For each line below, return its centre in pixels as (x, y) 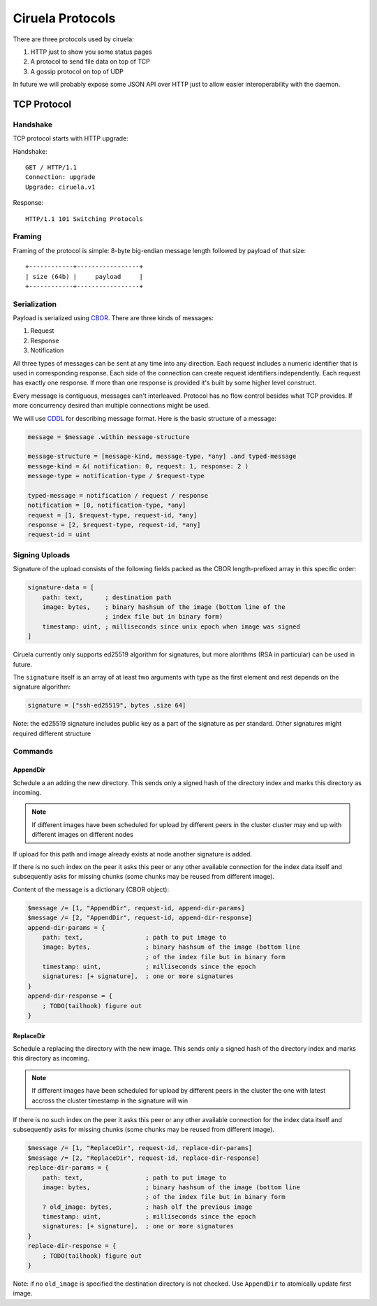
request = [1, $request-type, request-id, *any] (112, 515)
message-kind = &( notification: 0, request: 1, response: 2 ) (138, 466)
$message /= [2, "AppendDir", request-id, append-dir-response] (140, 918)
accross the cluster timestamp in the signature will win (110, 1100)
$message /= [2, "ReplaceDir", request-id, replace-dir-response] (143, 1158)
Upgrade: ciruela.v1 (60, 187)
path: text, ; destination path (107, 597)
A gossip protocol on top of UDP (77, 71)
